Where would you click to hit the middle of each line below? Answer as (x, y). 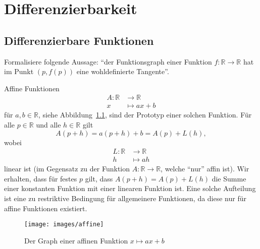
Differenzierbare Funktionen (79, 40)
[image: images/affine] (64, 225)
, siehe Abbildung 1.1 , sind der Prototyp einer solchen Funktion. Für (145, 115)
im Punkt (19, 71)
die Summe (229, 178)
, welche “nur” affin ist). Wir (205, 169)
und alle (48, 125)
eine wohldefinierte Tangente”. (123, 71)
